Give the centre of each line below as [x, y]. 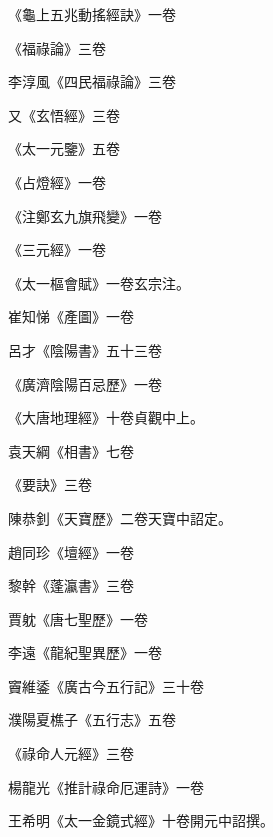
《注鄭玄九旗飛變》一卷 [85, 215]
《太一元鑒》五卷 [64, 148]
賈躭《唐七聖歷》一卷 [78, 618]
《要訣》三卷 [50, 484]
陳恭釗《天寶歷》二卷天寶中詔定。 [120, 517]
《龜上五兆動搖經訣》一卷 [92, 14]
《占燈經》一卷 [57, 181]
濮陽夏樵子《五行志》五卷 [92, 719]
